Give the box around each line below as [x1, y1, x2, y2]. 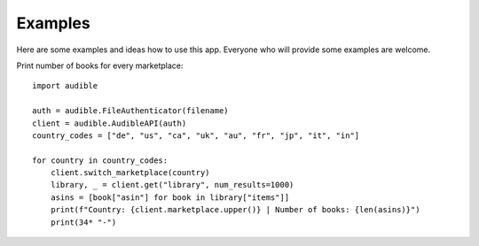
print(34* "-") [50, 217, 117, 227]
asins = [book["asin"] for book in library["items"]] [50, 192, 290, 203]
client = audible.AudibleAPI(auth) [32, 118, 187, 128]
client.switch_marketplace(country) [50, 168, 210, 178]
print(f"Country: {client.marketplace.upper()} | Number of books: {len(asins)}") [50, 204, 420, 215]
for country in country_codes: [32, 155, 169, 165]
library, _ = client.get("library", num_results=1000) [50, 180, 294, 190]
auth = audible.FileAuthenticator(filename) [32, 106, 230, 116]
